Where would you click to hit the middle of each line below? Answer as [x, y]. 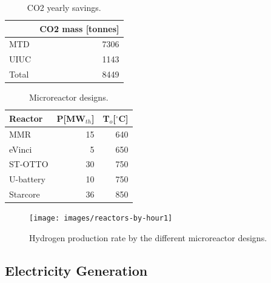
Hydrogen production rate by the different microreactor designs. [148, 237]
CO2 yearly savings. [64, 7]
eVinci [21, 149]
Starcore [25, 194]
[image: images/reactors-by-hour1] [101, 218]
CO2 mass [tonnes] [79, 28]
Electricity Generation [76, 270]
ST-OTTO [29, 164]
